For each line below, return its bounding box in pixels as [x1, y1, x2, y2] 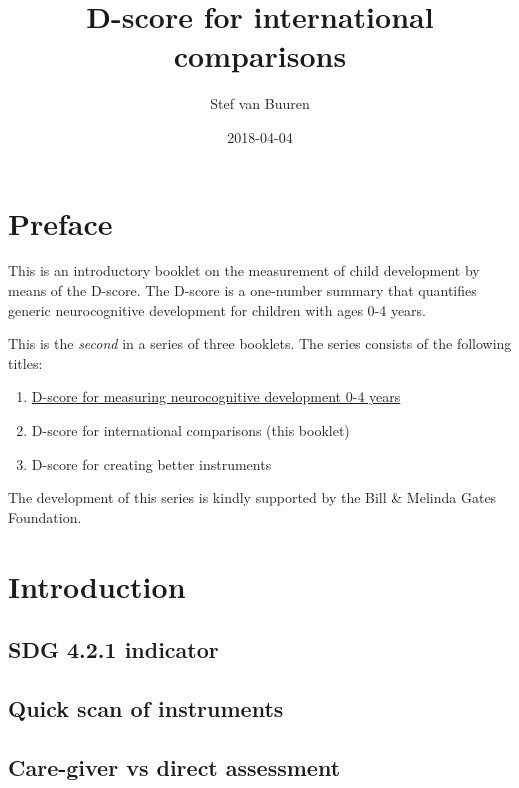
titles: [8, 352, 43, 373]
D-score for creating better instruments [31, 453, 272, 474]
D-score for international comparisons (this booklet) [31, 420, 350, 440]
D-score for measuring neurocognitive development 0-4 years [31, 386, 401, 407]
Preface [8, 202, 113, 243]
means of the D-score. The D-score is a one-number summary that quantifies [8, 280, 477, 301]
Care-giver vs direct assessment [8, 751, 341, 782]
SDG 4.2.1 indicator [8, 634, 219, 665]
